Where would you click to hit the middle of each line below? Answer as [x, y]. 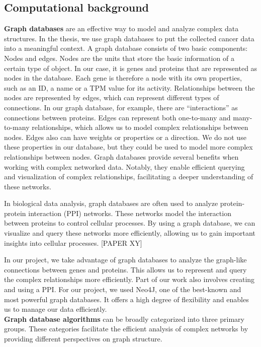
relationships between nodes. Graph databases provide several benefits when [121, 156]
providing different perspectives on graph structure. [83, 339]
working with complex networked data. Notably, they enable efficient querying [124, 166]
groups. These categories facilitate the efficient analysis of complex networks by [126, 329]
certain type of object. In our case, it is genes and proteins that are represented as [131, 68]
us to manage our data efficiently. [56, 309]
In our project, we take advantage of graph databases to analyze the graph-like [125, 260]
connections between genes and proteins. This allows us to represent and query [125, 269]
